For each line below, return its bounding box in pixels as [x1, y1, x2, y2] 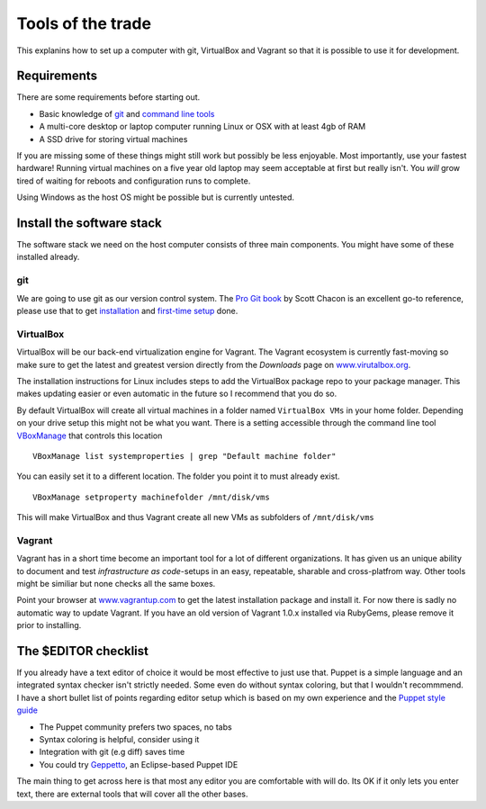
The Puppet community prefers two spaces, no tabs [39, 721, 233, 733]
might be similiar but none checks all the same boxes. [16, 578, 216, 589]
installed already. [16, 252, 80, 263]
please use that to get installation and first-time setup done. [16, 306, 238, 317]
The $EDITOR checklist [16, 643, 148, 659]
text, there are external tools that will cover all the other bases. [16, 788, 248, 799]
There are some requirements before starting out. [16, 92, 201, 103]
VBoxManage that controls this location [16, 430, 163, 441]
